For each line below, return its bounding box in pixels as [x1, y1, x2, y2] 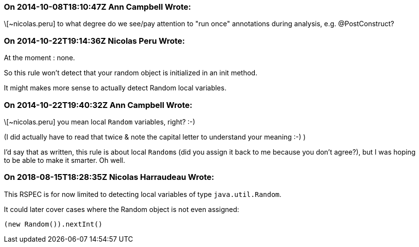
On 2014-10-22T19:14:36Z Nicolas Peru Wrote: [4, 35, 185, 46]
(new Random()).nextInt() [4, 220, 103, 228]
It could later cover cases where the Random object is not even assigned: [4, 205, 239, 213]
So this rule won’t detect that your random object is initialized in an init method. [4, 69, 258, 77]
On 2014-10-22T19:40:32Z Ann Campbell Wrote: [4, 100, 192, 110]
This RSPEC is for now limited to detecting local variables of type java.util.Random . [4, 190, 282, 198]
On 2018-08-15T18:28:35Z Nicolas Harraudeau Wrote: [4, 172, 214, 182]
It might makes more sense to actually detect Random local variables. [4, 84, 227, 92]
